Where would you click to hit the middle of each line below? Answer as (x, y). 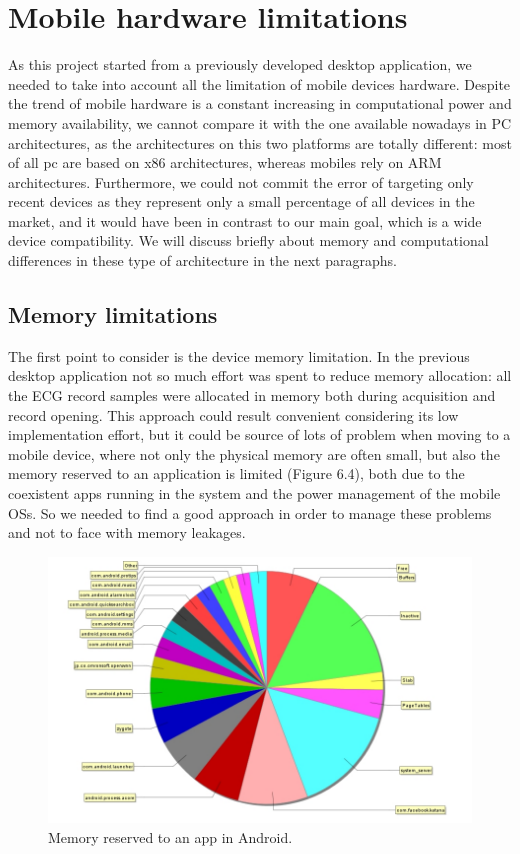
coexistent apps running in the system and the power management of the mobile (254, 493)
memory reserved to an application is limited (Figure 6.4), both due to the (236, 473)
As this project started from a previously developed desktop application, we (240, 64)
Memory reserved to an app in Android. (170, 836)
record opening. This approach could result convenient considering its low (233, 414)
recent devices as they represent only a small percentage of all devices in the (241, 201)
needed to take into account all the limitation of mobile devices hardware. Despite (259, 83)
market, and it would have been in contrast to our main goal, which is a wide (245, 220)
